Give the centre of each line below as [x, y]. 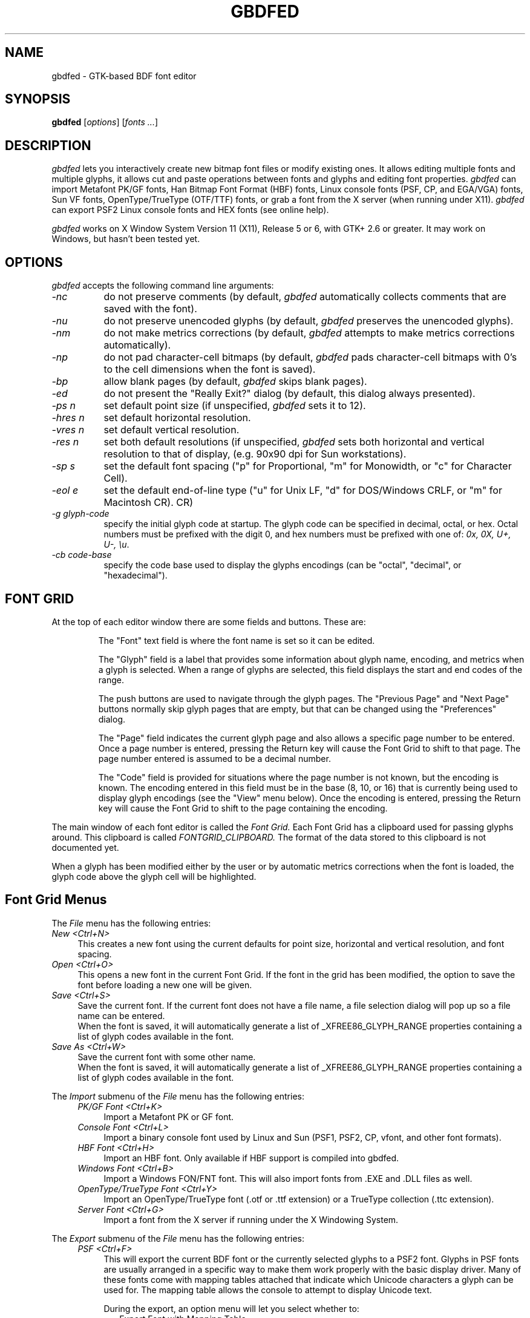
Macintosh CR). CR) [149, 503]
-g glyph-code [80, 514]
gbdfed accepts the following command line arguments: [163, 286]
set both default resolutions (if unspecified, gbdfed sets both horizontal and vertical [294, 442]
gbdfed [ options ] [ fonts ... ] [105, 122]
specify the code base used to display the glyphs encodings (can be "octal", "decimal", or [283, 565]
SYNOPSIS [38, 99]
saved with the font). [150, 309]
